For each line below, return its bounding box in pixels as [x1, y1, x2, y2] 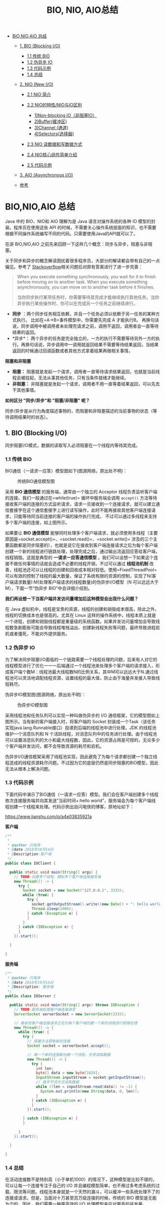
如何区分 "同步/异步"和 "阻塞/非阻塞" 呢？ [5, 398, 90, 404]
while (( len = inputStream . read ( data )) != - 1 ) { [36, 1085, 137, 1089]
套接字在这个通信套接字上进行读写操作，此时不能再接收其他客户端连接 [9, 507, 151, 513]
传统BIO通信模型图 [17, 478, 55, 484]
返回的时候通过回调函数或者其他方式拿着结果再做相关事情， [12, 348, 133, 354]
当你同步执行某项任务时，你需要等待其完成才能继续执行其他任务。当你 [17, 294, 160, 300]
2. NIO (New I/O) [19, 82, 54, 88]
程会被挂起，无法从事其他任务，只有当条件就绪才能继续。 [12, 375, 129, 381]
